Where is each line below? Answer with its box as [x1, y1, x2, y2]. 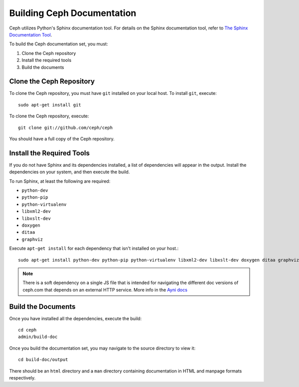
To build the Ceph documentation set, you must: [9, 41, 108, 47]
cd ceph [18, 327, 37, 333]
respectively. [9, 375, 36, 381]
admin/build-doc [18, 334, 58, 340]
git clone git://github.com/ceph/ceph [18, 125, 113, 130]
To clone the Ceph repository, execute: [9, 113, 89, 119]
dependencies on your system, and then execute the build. [9, 169, 130, 175]
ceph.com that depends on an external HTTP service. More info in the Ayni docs [22, 287, 188, 293]
